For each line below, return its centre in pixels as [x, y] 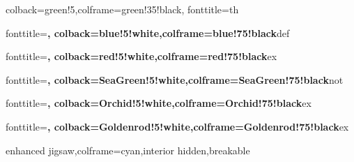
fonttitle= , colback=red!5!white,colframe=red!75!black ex [141, 56]
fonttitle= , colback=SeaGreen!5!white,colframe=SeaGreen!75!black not [175, 79]
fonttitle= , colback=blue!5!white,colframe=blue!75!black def [148, 32]
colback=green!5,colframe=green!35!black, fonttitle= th [122, 9]
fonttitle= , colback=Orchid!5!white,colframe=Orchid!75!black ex [159, 103]
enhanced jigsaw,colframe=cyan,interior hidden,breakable [128, 150]
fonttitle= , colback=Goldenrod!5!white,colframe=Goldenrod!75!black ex [177, 126]
